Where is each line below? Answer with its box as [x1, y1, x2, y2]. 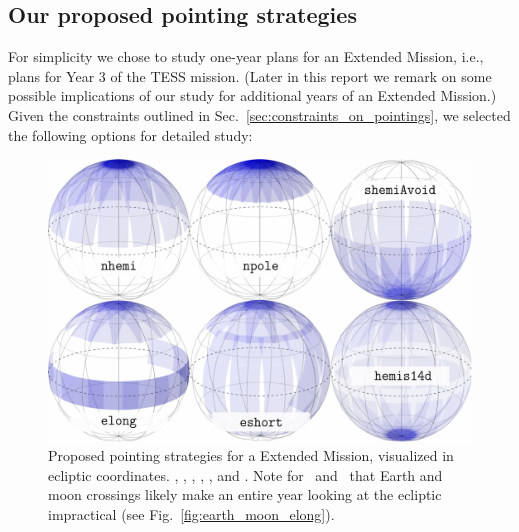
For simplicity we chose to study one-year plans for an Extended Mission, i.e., [8, 46, 484, 67]
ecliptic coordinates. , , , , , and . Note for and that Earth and [48, 464, 443, 485]
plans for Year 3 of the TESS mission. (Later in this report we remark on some [8, 65, 492, 86]
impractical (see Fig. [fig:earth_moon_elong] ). [48, 503, 335, 524]
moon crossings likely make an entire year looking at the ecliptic [48, 484, 442, 505]
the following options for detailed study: [8, 124, 253, 145]
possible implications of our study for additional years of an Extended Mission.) [8, 85, 497, 106]
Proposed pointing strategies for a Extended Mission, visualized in [48, 445, 454, 466]
